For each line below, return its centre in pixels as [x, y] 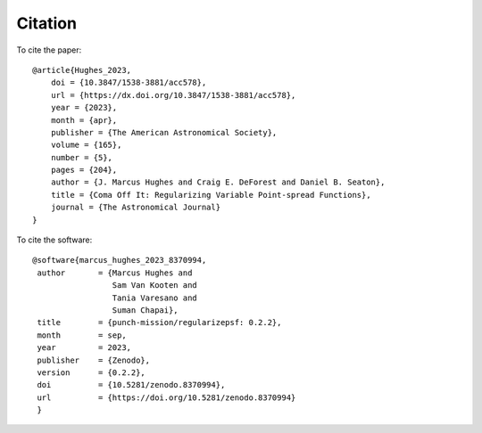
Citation [47, 23]
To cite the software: [54, 240]
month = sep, [82, 335]
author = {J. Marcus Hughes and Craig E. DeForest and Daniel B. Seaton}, [218, 182]
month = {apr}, [84, 120]
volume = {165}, [86, 145]
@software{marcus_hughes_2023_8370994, [120, 260]
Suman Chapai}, [145, 310]
